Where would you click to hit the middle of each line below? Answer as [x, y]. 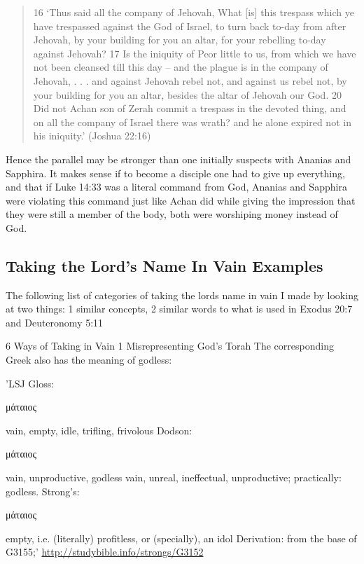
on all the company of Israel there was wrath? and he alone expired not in [192, 122]
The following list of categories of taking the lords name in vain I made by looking [182, 295]
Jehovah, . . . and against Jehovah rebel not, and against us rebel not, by [190, 80]
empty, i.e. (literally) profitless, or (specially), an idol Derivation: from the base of [181, 538]
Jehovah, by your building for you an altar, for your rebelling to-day [180, 40]
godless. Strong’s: [43, 491]
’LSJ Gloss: [30, 383]
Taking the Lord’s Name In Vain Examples [164, 265]
